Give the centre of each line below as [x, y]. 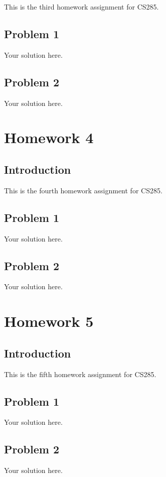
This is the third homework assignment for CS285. [81, 7]
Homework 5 [49, 321]
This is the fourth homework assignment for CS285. [83, 190]
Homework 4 [49, 137]
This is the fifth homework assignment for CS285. [80, 374]
